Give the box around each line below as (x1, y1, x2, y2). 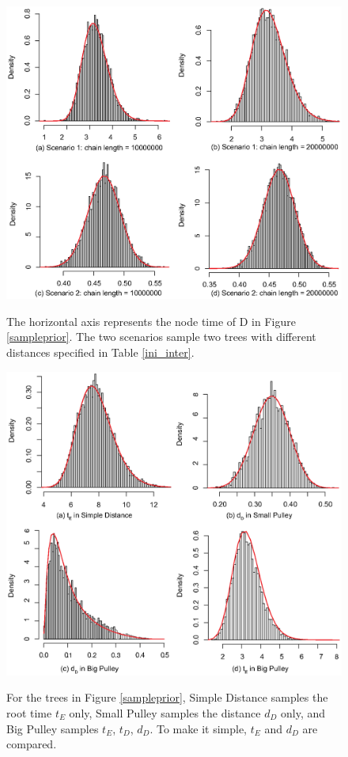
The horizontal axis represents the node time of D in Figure (6, 312, 296, 329)
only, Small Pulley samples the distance (69, 704, 261, 721)
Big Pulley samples (6, 720, 99, 736)
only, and (281, 704, 326, 721)
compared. (6, 736, 57, 752)
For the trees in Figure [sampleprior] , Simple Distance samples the (6, 689, 328, 706)
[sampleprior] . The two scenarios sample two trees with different (6, 328, 316, 345)
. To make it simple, (149, 720, 248, 736)
